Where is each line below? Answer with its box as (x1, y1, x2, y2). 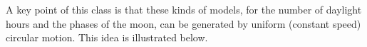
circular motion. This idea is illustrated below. (6, 30, 208, 45)
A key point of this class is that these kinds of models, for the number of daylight (6, 2, 362, 16)
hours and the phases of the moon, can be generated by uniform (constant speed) (6, 16, 361, 31)
